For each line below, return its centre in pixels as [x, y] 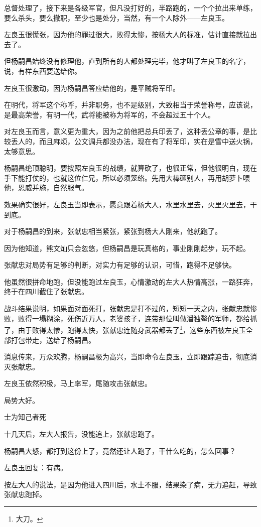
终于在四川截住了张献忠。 [46, 291]
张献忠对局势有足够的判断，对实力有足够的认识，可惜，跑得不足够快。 [120, 265]
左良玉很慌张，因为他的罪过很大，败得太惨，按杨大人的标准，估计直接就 [123, 34]
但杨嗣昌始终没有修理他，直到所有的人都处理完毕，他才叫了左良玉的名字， [127, 61]
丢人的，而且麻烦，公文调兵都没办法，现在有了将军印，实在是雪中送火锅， [134, 141]
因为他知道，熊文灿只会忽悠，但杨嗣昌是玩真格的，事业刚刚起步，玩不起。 [127, 248]
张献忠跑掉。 [25, 494]
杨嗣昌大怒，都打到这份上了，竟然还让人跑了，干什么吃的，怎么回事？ [120, 450]
